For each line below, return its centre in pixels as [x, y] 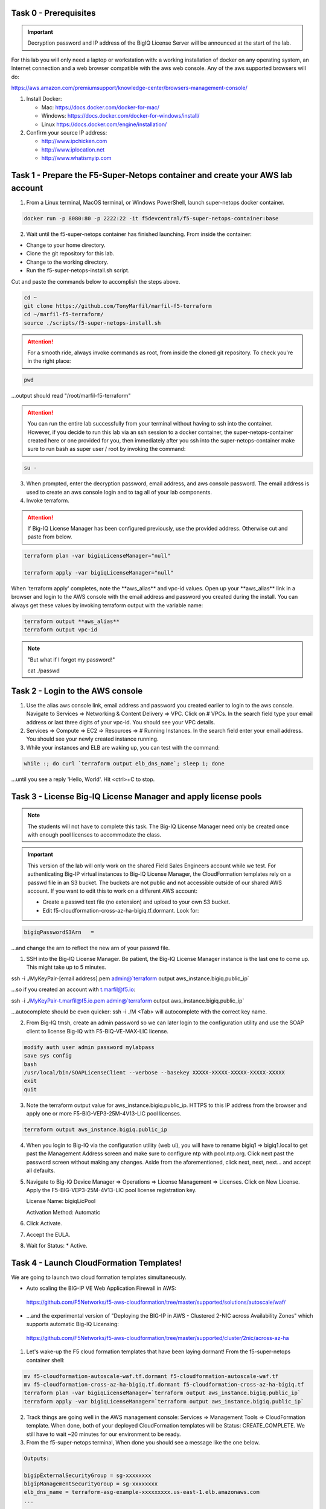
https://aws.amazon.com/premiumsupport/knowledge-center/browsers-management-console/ [129, 88]
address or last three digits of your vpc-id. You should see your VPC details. [121, 722]
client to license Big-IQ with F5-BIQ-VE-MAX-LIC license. [97, 1031]
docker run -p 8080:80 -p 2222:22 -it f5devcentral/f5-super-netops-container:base [151, 218]
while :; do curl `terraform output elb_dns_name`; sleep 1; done [124, 763]
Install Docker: [44, 99]
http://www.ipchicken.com [74, 141]
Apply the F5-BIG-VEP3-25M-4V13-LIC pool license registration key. [111, 1190]
